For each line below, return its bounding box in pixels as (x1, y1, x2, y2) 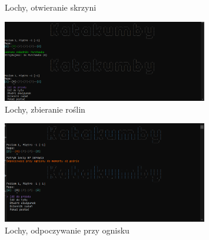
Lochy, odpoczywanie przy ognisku (5, 223, 130, 236)
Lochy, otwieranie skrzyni (5, 1, 97, 13)
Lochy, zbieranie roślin (5, 103, 85, 115)
